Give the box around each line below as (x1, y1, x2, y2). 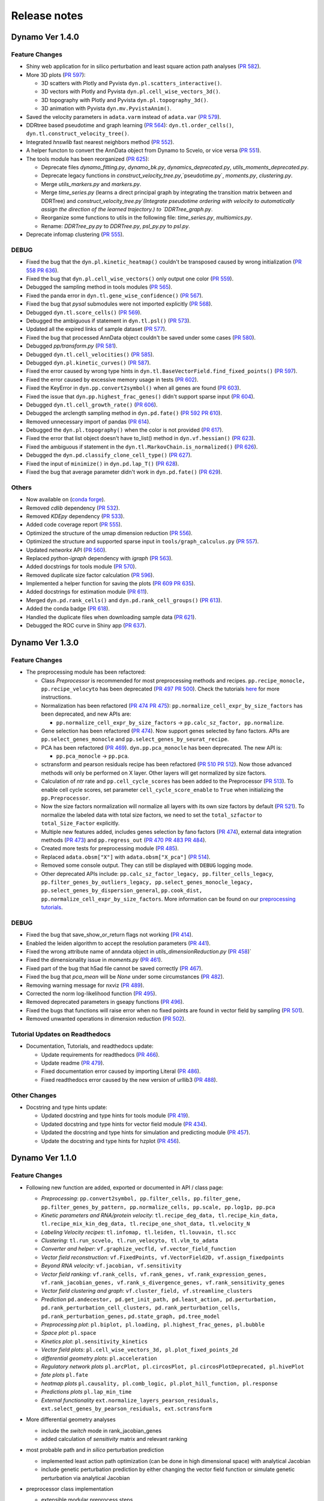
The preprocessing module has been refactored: (26, 668, 146, 675)
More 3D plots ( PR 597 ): (26, 71, 86, 78)
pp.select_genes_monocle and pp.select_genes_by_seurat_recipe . (41, 735, 229, 743)
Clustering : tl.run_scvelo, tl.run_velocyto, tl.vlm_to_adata (41, 1237, 218, 1244)
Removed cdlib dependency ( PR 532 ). (26, 504, 120, 512)
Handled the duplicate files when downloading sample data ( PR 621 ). (26, 613, 196, 621)
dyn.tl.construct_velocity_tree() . (26, 130, 129, 137)
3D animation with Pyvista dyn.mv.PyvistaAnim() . (41, 105, 172, 112)
